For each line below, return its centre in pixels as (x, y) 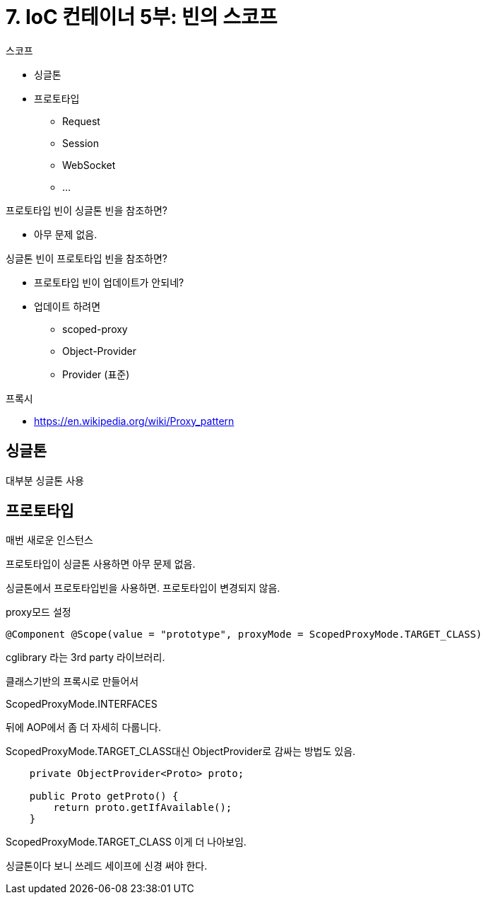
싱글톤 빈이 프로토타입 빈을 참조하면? (87, 258)
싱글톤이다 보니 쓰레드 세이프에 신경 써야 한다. (107, 866)
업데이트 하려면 (67, 306)
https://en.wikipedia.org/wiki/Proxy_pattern (134, 421)
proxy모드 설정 (38, 612)
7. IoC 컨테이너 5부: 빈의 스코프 (142, 17)
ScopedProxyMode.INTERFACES (82, 704)
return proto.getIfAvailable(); (143, 808)
